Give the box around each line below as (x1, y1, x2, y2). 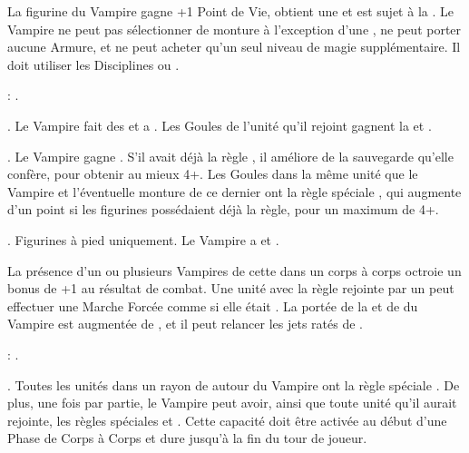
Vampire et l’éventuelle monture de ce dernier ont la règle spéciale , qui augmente (7, 182, 462, 201)
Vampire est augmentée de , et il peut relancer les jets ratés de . (7, 314, 363, 333)
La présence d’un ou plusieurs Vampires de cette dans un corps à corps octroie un (7, 261, 462, 280)
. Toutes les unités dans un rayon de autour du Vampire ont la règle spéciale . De (7, 375, 460, 394)
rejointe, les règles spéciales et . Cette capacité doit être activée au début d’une (7, 410, 447, 429)
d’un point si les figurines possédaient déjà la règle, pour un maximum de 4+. (7, 200, 439, 219)
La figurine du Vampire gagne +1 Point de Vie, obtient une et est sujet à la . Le (7, 2, 454, 20)
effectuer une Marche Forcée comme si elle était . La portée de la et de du (7, 296, 418, 315)
